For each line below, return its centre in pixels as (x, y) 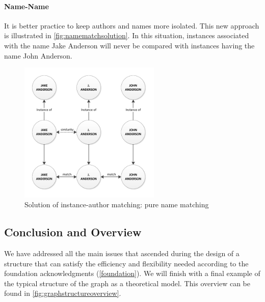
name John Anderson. (38, 55)
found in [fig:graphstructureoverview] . (63, 293)
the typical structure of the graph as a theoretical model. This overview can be (127, 283)
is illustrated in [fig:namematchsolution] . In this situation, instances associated (127, 35)
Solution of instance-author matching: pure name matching (117, 204)
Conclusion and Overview (73, 232)
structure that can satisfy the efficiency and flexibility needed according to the (126, 263)
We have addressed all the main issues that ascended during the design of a (122, 253)
